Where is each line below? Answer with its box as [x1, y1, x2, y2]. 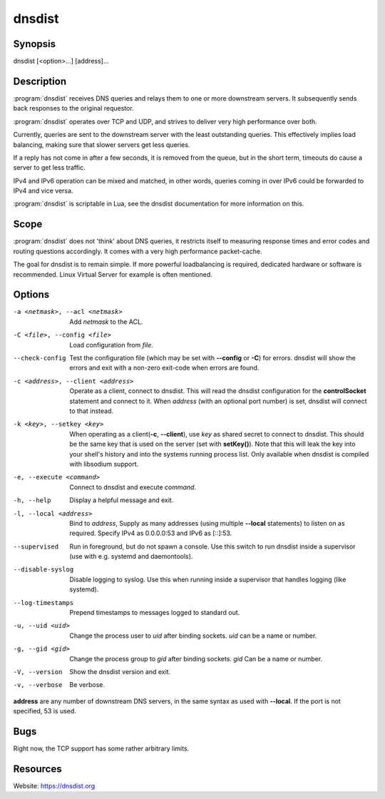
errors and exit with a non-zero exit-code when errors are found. [69, 364, 260, 372]
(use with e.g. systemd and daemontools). [69, 552, 193, 561]
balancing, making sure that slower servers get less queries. [13, 140, 190, 149]
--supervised [13, 542, 59, 551]
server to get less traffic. [13, 163, 86, 172]
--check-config [13, 354, 67, 362]
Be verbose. [69, 681, 106, 689]
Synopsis [13, 38, 56, 50]
